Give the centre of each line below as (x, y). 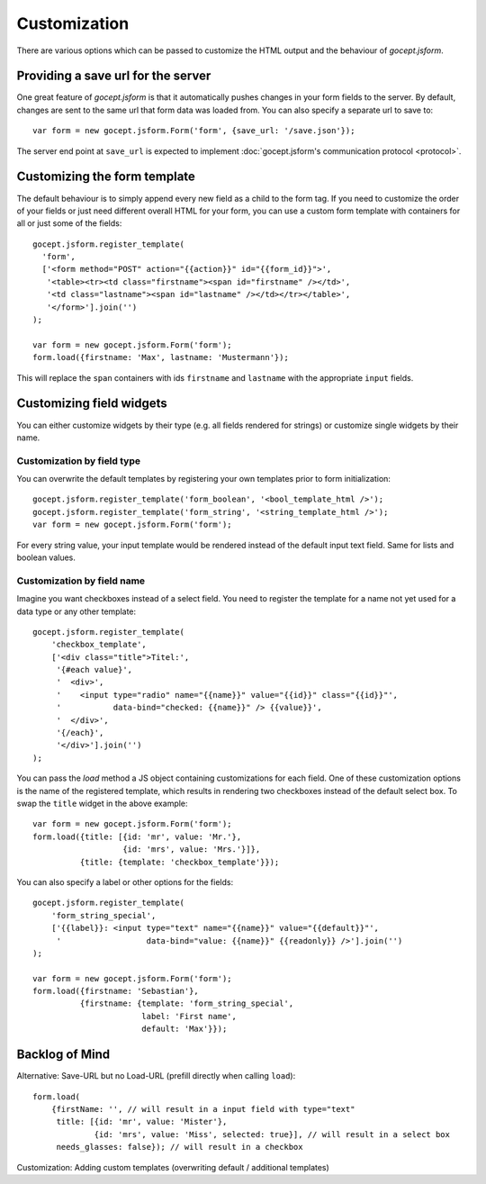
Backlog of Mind (63, 1055)
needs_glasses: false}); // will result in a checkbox (180, 1147)
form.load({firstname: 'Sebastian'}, (116, 991)
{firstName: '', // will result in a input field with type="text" (203, 1109)
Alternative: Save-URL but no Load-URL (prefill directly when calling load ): (156, 1076)
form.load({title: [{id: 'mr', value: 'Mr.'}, (137, 836)
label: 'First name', (189, 1016)
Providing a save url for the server (114, 76)
